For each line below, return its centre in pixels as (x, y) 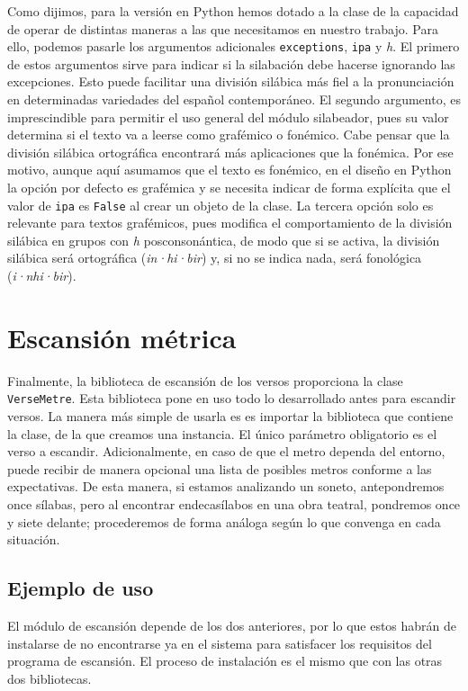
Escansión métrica (122, 337)
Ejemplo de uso (81, 588)
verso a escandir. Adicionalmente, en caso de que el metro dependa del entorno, (226, 451)
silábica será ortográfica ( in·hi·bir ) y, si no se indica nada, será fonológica (215, 258)
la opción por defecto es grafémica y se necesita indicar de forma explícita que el (229, 187)
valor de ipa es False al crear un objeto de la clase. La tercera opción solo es (220, 205)
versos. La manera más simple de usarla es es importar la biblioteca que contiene (230, 416)
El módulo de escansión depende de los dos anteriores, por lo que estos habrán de (232, 625)
